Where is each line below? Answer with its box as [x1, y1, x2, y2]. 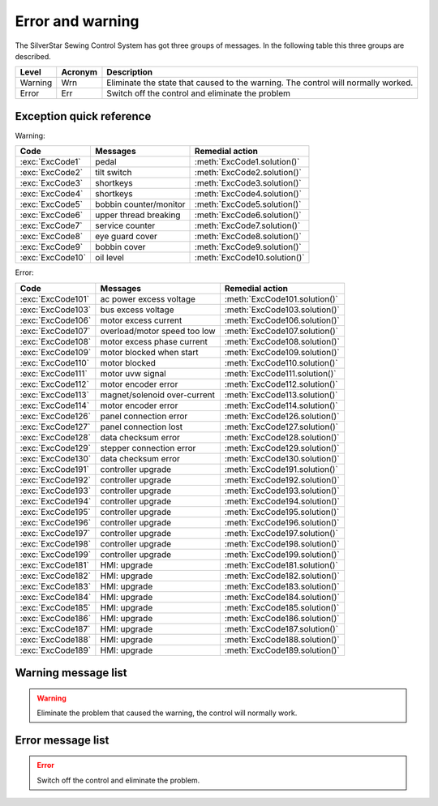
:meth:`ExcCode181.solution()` [224, 559, 338, 571]
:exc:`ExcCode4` [19, 188, 84, 199]
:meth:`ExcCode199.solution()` [224, 548, 340, 559]
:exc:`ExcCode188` [19, 633, 92, 645]
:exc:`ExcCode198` [19, 538, 92, 549]
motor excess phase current [100, 336, 208, 347]
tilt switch [94, 167, 132, 178]
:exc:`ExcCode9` [19, 242, 84, 253]
